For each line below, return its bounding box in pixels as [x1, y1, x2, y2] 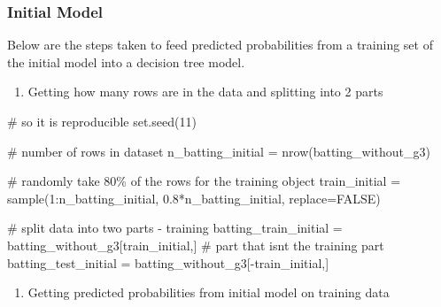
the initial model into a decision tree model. [7, 52, 245, 71]
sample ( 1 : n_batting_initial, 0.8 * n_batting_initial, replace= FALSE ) [7, 188, 381, 207]
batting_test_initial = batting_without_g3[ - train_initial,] [7, 253, 329, 272]
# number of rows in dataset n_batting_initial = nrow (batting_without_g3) [7, 142, 430, 160]
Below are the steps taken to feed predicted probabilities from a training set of [7, 35, 433, 54]
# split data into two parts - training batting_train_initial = [7, 219, 343, 237]
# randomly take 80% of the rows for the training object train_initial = [7, 172, 401, 190]
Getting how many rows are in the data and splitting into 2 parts [27, 82, 383, 101]
